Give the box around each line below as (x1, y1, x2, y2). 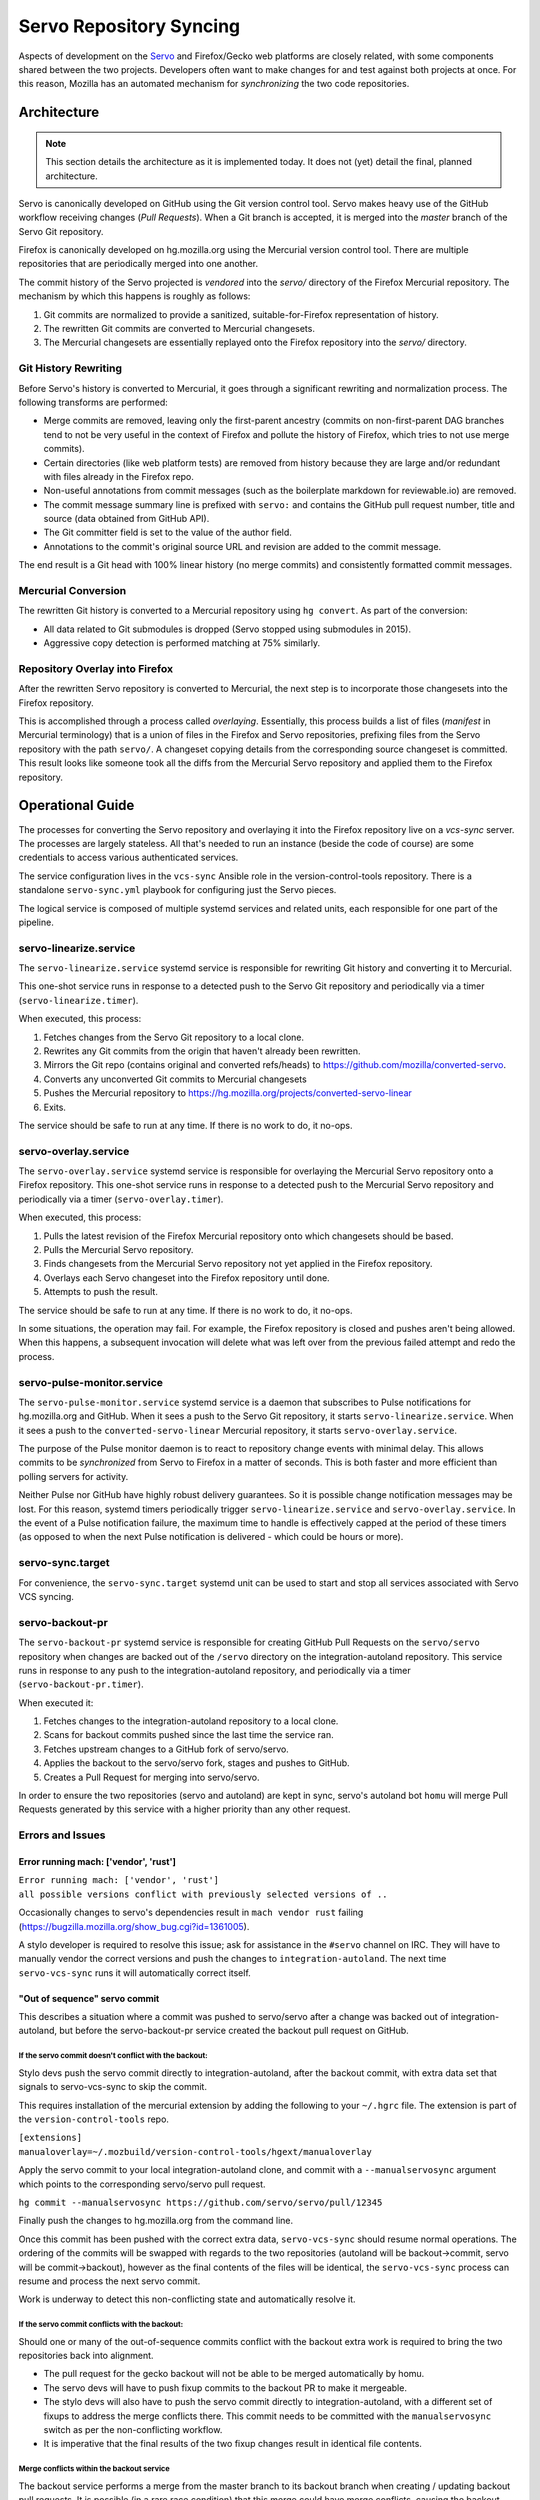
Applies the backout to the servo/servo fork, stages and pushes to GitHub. (43, 1757, 350, 1769)
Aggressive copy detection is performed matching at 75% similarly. (43, 637, 320, 649)
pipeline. (18, 916, 54, 928)
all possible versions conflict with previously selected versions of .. (18, 1888, 389, 1900)
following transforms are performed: (18, 396, 169, 408)
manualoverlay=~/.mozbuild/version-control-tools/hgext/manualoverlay (18, 2146, 372, 2157)
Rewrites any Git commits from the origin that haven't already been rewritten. (43, 1045, 361, 1057)
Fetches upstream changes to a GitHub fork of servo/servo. (43, 1743, 289, 1755)
